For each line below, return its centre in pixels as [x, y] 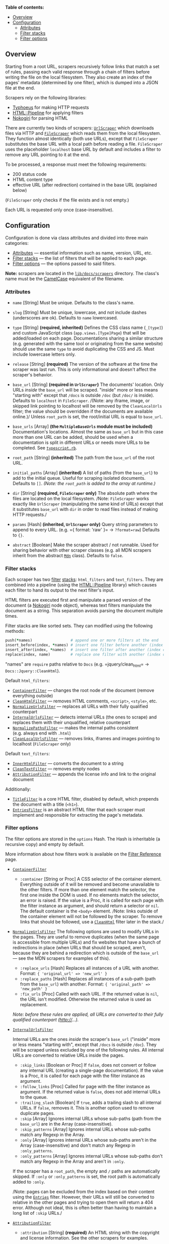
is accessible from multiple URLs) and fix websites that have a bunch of [87, 942]
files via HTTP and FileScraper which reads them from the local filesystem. [83, 133]
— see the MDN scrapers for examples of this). [61, 958]
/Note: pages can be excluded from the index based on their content [83, 1192]
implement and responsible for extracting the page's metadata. [78, 815]
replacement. [34, 1004]
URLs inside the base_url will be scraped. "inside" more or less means [85, 389]
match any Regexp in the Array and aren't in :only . [72, 1161]
